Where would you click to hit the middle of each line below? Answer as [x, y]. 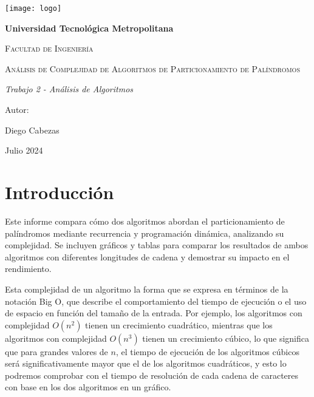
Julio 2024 [24, 150]
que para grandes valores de [56, 351]
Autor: [17, 110]
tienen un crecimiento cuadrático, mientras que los [179, 324]
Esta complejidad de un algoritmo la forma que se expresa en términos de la [147, 289]
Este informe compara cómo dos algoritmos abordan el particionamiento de [145, 221]
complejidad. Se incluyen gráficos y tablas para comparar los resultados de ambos [157, 245]
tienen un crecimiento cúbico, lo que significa [226, 338]
